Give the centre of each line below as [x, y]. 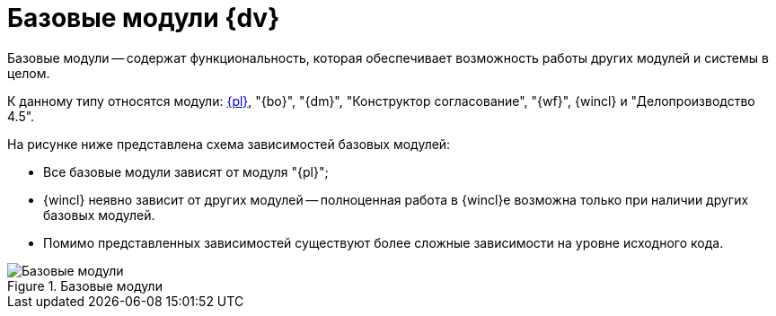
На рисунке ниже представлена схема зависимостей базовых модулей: [229, 144]
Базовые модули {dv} [144, 18]
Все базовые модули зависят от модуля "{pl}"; [186, 171]
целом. [29, 73]
